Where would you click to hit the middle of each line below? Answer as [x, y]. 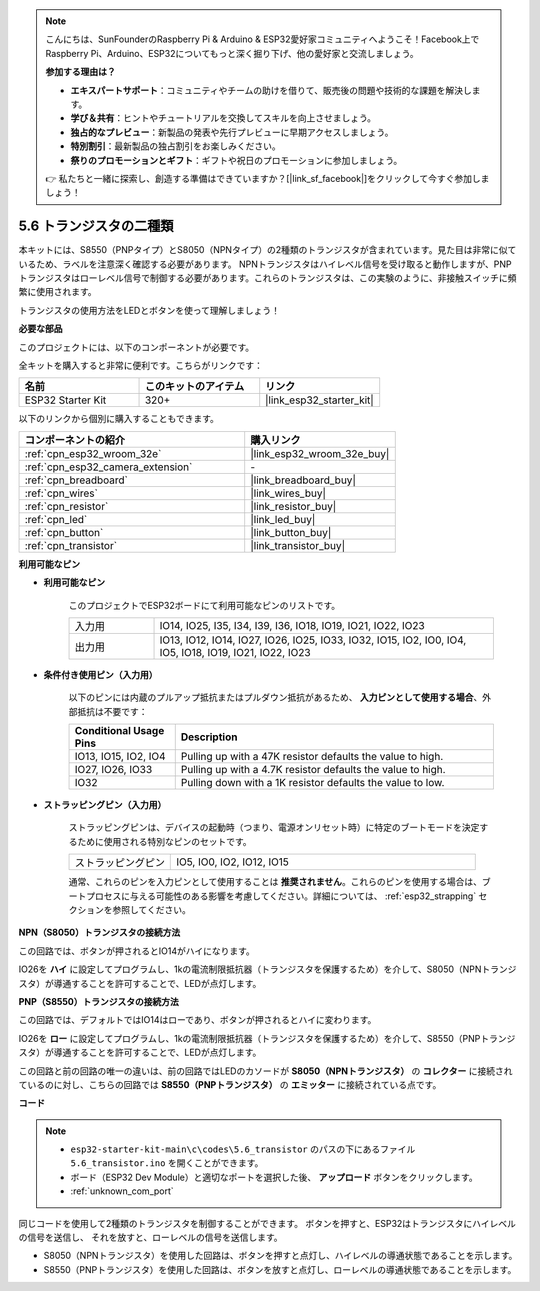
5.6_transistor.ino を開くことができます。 [167, 1163]
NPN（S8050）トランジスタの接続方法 [99, 932]
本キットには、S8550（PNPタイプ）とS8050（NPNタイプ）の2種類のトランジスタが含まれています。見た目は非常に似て [267, 250]
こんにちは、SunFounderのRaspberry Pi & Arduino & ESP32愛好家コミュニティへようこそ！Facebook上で [262, 39]
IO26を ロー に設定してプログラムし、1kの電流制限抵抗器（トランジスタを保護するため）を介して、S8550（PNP [249, 1038]
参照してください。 [151, 910]
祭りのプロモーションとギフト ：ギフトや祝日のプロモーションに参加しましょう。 [236, 160]
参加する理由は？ [80, 72]
